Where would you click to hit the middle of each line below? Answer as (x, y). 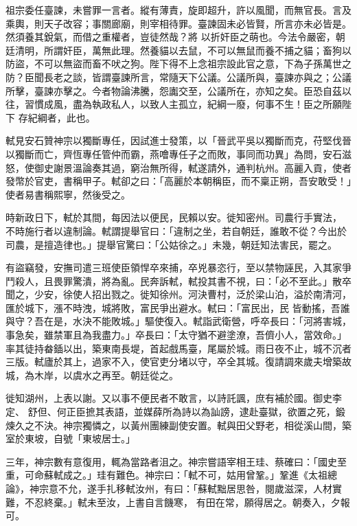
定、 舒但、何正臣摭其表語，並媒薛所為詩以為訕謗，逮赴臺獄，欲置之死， (171, 412)
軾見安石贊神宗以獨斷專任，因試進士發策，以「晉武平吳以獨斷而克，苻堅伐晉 (178, 140)
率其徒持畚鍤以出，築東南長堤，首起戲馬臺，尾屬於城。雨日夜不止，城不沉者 (178, 348)
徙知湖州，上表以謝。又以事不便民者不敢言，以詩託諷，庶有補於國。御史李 (174, 398)
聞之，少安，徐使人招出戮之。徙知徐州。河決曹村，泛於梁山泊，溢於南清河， (178, 294)
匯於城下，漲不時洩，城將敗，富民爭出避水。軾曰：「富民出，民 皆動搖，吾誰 (178, 307)
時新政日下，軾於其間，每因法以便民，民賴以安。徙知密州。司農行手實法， (174, 217)
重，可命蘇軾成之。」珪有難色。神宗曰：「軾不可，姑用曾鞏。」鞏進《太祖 (166, 475)
